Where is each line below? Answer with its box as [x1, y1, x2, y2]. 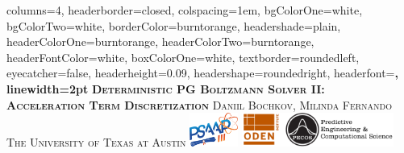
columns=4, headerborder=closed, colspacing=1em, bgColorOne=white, [6, 2, 363, 18]
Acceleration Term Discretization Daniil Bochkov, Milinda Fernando [6, 96, 393, 113]
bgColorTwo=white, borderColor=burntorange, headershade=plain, [6, 17, 341, 34]
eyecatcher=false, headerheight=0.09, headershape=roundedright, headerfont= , [6, 64, 398, 81]
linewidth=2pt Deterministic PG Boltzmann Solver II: [6, 80, 325, 97]
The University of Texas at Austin [6, 134, 186, 151]
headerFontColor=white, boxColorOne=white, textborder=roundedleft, [6, 48, 360, 65]
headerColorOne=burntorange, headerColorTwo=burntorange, [6, 33, 314, 50]
